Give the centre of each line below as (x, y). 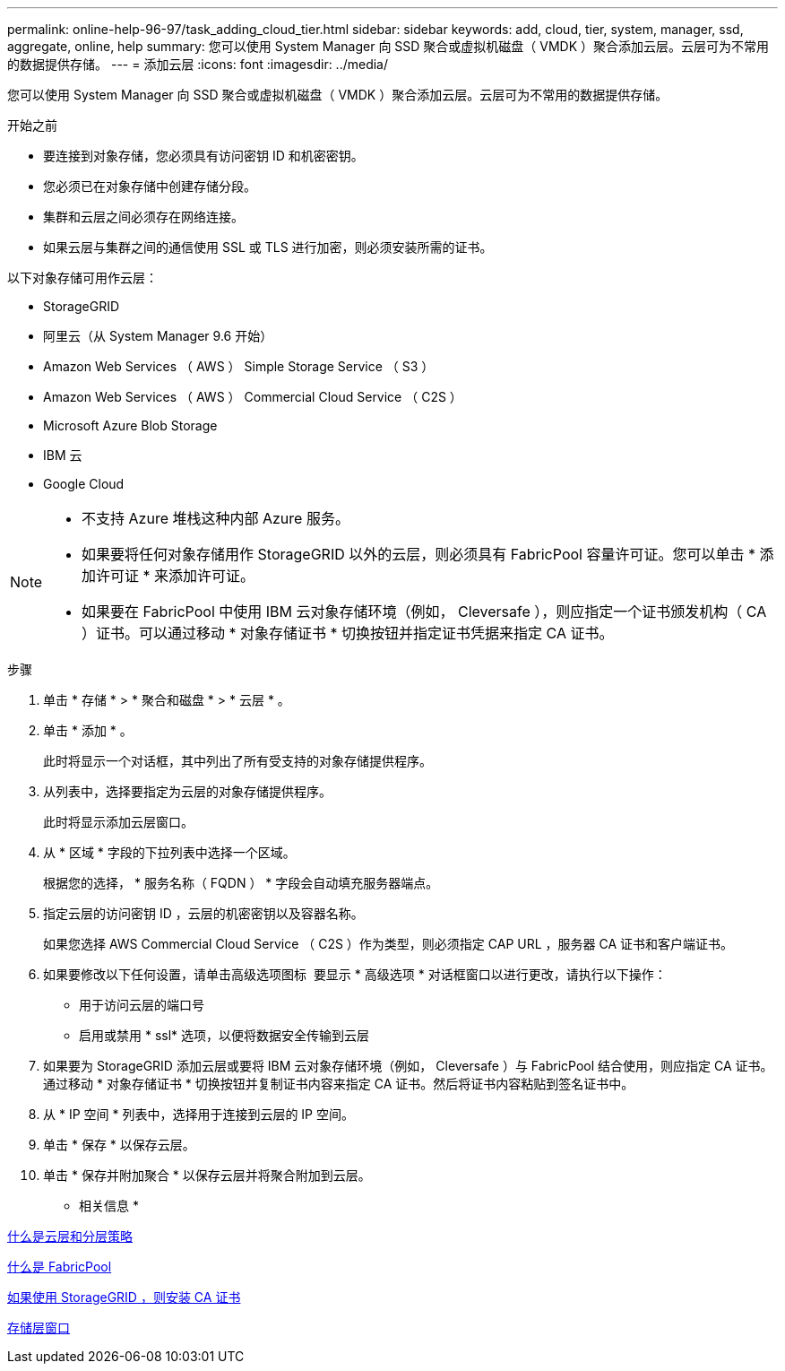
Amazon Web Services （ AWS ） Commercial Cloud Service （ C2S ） (253, 397)
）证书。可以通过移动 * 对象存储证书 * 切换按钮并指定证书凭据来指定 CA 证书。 (348, 633)
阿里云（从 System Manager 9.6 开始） (158, 336)
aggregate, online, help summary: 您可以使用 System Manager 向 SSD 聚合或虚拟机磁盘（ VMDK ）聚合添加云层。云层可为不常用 (388, 46)
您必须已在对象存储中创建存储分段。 (150, 186)
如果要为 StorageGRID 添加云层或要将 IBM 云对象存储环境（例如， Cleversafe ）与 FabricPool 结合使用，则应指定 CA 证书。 (408, 1066)
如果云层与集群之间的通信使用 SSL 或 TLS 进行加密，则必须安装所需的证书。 (268, 247)
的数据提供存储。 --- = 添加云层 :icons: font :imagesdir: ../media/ (198, 64)
